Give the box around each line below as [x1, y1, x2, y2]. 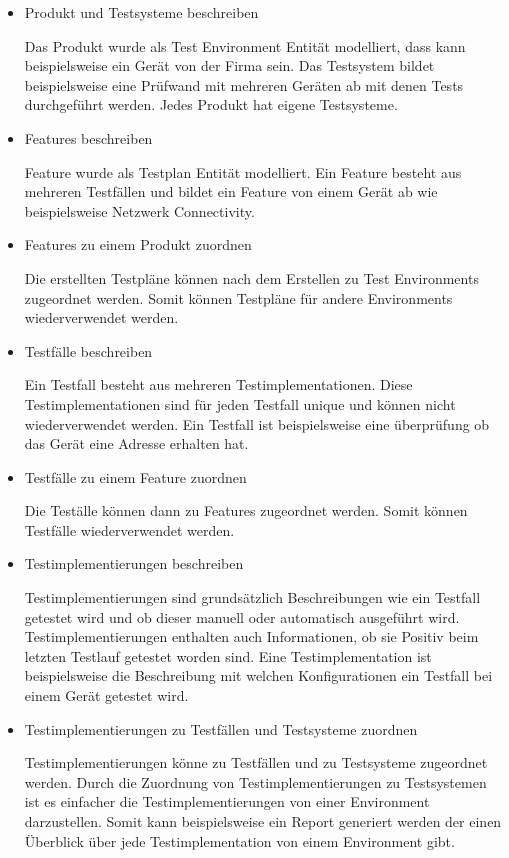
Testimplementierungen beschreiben [24, 553, 244, 574]
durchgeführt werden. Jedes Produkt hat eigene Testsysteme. [24, 94, 398, 115]
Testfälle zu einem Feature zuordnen [24, 466, 247, 487]
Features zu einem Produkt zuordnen [24, 234, 252, 255]
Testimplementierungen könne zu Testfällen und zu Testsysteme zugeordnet [24, 752, 488, 773]
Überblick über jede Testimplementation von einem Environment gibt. [24, 830, 455, 851]
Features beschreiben [24, 127, 153, 148]
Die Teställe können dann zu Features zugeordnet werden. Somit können [24, 500, 468, 521]
